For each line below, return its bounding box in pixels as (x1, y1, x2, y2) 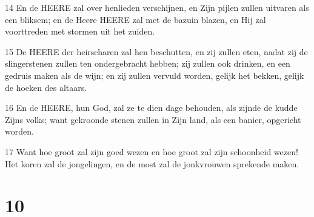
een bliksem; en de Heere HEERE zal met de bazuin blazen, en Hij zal (5, 13, 266, 25)
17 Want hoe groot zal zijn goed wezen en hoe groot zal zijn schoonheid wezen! (5, 145, 298, 158)
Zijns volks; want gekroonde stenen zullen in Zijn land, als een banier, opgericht (5, 113, 301, 125)
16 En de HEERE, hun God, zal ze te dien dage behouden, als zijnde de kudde (5, 101, 298, 114)
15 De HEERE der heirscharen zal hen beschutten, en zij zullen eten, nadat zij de (5, 45, 308, 58)
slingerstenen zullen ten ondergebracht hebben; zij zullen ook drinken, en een (5, 57, 290, 70)
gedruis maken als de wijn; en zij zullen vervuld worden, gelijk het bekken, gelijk (5, 68, 304, 81)
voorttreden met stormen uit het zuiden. (5, 25, 155, 38)
